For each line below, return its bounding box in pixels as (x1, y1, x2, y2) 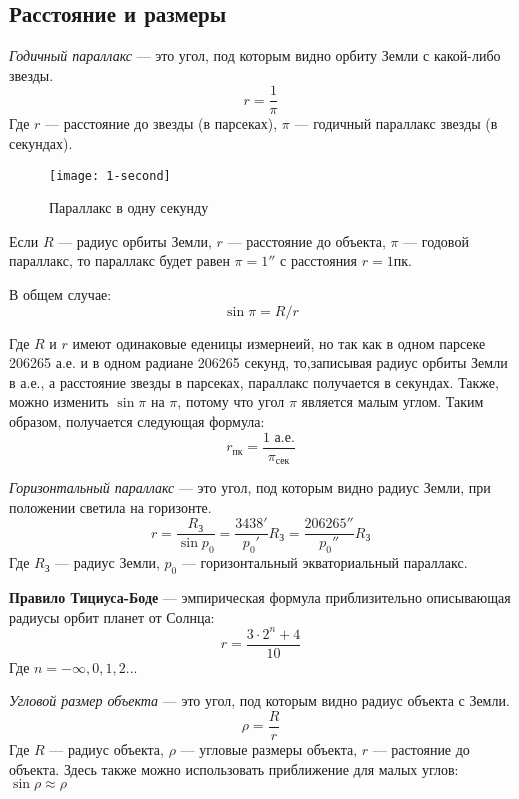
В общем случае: (9, 284, 112, 305)
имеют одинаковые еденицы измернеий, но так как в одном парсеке (72, 332, 486, 353)
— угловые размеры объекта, (180, 739, 358, 759)
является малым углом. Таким (301, 391, 484, 412)
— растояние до (372, 739, 470, 759)
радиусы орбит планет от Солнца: (9, 606, 215, 627)
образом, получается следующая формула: (9, 411, 265, 432)
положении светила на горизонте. (9, 496, 212, 517)
